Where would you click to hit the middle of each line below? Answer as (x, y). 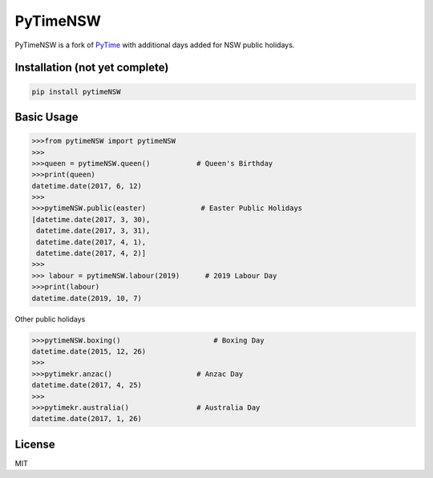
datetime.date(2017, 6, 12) (87, 186)
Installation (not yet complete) (92, 68)
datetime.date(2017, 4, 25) (87, 385)
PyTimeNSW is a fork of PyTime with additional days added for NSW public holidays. (155, 45)
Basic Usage (47, 117)
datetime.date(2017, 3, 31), (93, 231)
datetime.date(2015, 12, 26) (89, 351)
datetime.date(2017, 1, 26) (87, 419)
